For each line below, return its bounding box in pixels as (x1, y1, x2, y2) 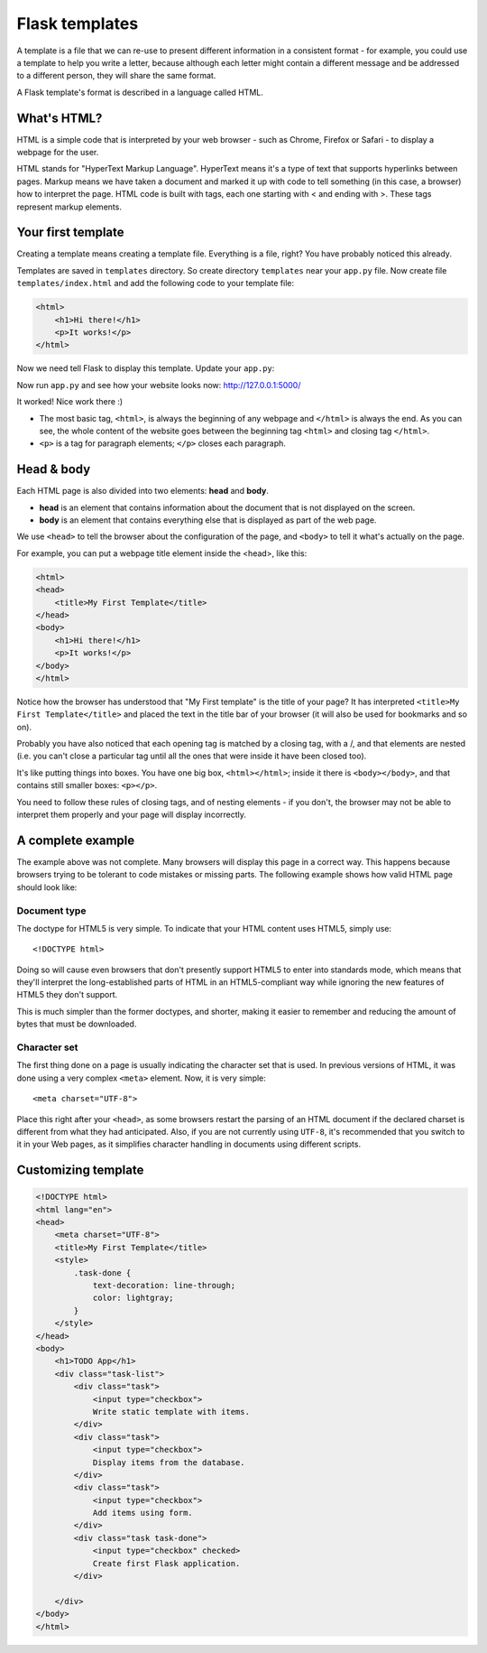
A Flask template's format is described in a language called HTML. (16, 87, 263, 98)
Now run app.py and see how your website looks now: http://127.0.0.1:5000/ (16, 379, 301, 390)
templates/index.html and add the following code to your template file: (16, 278, 295, 289)
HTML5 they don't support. (16, 989, 118, 1000)
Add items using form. (92, 1508, 193, 1518)
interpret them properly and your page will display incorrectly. (16, 809, 247, 821)
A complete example (16, 832, 135, 848)
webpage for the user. (16, 147, 99, 158)
